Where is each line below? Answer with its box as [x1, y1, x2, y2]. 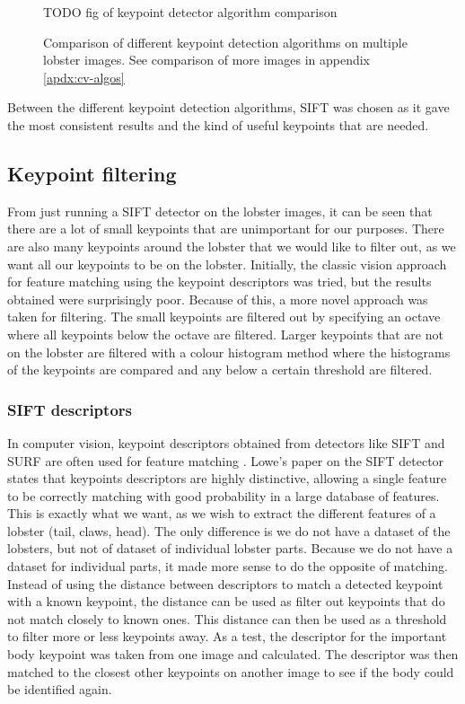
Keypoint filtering [7, 159, 177, 187]
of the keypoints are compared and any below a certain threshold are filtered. [7, 360, 433, 379]
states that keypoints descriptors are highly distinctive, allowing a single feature [7, 469, 447, 488]
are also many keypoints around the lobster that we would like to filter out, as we [7, 236, 456, 255]
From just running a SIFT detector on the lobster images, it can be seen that [7, 201, 433, 220]
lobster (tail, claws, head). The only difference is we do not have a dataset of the [7, 521, 451, 540]
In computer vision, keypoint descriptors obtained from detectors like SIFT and [7, 433, 445, 452]
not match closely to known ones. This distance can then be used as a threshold [7, 609, 447, 628]
